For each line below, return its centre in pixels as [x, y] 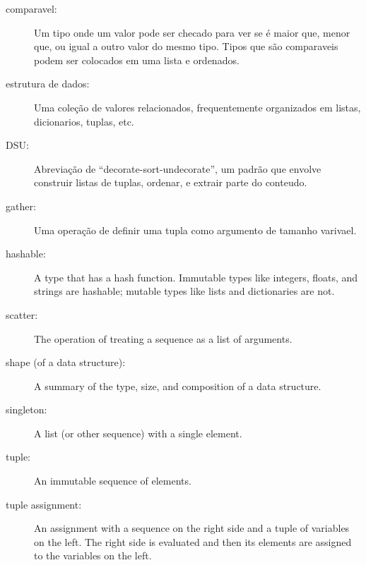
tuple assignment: [44, 504]
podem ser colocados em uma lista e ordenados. [137, 60]
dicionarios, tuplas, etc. [84, 121]
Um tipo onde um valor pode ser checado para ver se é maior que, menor [192, 32]
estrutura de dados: [48, 84]
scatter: [22, 314]
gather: [21, 206]
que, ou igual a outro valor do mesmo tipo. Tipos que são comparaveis [186, 46]
